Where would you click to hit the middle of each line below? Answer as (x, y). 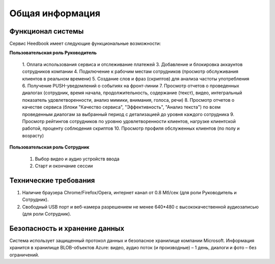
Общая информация (55, 13)
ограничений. (24, 255)
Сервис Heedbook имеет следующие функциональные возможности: (85, 44)
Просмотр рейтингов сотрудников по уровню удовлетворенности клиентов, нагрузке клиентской (129, 121)
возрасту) (33, 135)
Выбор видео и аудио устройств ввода (77, 159)
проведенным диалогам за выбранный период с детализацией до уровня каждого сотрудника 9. (128, 114)
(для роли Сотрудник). (47, 214)
